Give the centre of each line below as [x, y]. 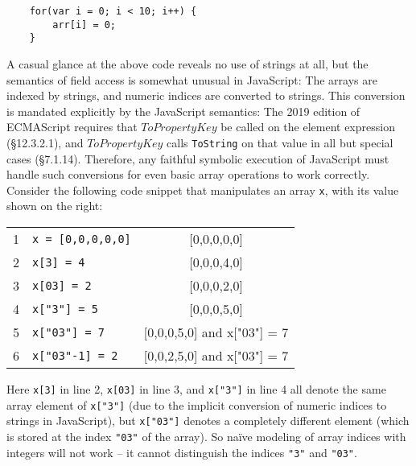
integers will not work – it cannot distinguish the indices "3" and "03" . [182, 452]
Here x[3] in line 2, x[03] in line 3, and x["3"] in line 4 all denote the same [196, 389]
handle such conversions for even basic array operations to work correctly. [188, 174]
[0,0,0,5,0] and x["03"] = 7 [216, 332]
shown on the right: [55, 206]
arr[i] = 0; [84, 25]
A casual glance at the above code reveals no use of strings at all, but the [187, 63]
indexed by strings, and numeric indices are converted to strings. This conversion [206, 95]
